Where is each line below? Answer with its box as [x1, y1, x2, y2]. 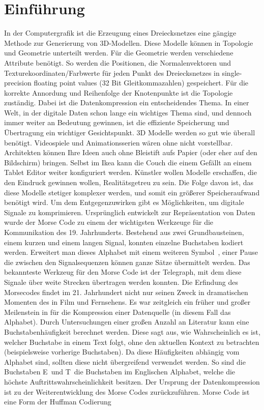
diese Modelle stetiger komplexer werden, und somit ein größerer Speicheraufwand [4, 187, 260, 197]
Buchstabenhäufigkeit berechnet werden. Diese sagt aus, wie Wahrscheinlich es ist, [4, 326, 260, 337]
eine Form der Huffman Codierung [4, 396, 111, 407]
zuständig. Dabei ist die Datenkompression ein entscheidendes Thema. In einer [4, 97, 249, 108]
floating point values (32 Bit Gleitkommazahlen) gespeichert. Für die [34, 77, 249, 88]
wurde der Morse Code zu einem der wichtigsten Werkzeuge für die [4, 217, 214, 227]
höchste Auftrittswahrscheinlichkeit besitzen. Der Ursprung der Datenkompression [4, 376, 260, 387]
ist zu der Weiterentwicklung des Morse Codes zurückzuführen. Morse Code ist [4, 386, 250, 397]
